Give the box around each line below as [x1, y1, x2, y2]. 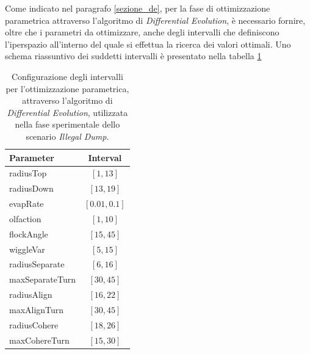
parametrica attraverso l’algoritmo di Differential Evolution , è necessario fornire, [5, 13, 306, 26]
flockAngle [9, 227, 48, 240]
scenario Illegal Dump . [26, 129, 109, 142]
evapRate [9, 197, 44, 210]
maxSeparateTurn [9, 273, 76, 286]
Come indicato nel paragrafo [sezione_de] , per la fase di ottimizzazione [5, 2, 270, 14]
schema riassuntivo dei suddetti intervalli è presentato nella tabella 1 [5, 49, 262, 62]
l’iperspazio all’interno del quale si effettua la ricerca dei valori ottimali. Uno [5, 37, 291, 50]
